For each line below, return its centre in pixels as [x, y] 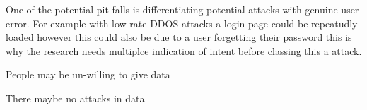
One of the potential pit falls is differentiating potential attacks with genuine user [182, 9]
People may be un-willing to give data [88, 74]
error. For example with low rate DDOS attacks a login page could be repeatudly [182, 23]
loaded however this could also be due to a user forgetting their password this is [179, 37]
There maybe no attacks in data [75, 98]
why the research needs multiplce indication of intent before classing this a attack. [184, 50]
